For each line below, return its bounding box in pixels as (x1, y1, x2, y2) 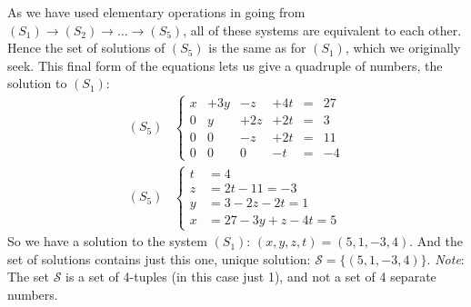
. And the (409, 232, 463, 251)
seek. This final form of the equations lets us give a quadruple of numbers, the (7, 55, 443, 74)
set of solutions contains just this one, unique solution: (7, 249, 311, 268)
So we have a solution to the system (7, 232, 207, 251)
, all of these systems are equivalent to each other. (183, 20, 462, 39)
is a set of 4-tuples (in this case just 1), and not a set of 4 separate (65, 267, 436, 286)
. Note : (426, 249, 465, 268)
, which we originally (345, 38, 461, 57)
